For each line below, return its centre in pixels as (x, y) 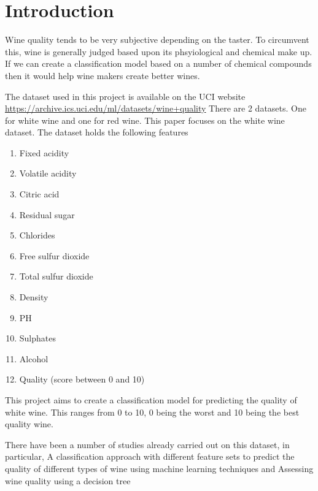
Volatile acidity (48, 173)
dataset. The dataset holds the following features (97, 132)
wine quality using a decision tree (68, 480)
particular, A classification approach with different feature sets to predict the (150, 456)
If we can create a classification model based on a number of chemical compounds (158, 63)
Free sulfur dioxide (54, 255)
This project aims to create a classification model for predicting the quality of (151, 400)
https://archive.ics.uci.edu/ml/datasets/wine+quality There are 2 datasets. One (156, 108)
